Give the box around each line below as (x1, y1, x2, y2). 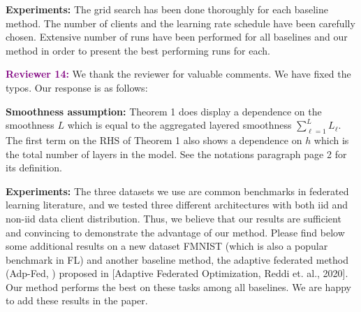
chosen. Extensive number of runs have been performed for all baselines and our (6, 29, 348, 44)
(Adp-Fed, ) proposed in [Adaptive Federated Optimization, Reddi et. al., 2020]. (6, 266, 348, 281)
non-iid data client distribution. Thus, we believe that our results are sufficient (6, 211, 341, 225)
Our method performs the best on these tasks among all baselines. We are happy (6, 279, 351, 294)
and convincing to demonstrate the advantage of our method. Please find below (6, 225, 345, 239)
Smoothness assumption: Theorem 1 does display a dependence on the (6, 104, 322, 118)
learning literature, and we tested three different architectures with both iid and (6, 197, 348, 212)
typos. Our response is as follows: (6, 80, 148, 94)
